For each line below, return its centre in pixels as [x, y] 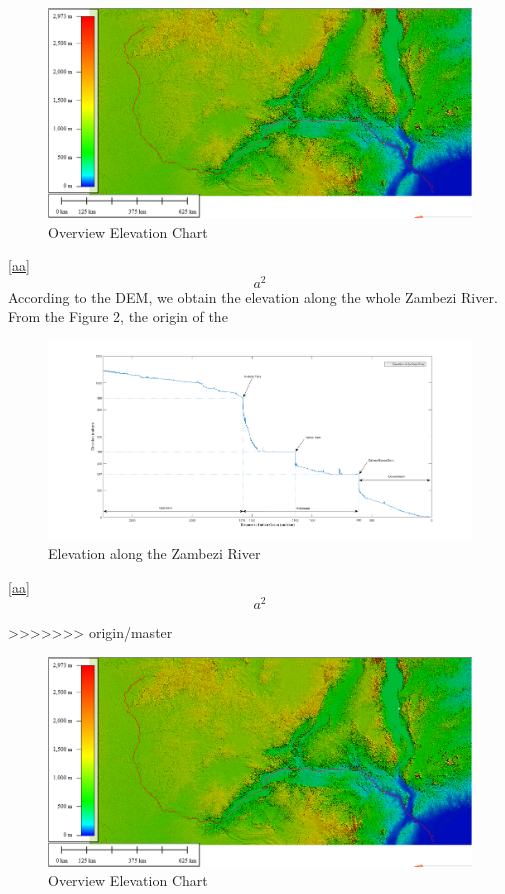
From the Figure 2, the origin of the [118, 316]
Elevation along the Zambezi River [154, 553]
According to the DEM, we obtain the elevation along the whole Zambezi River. [253, 296]
